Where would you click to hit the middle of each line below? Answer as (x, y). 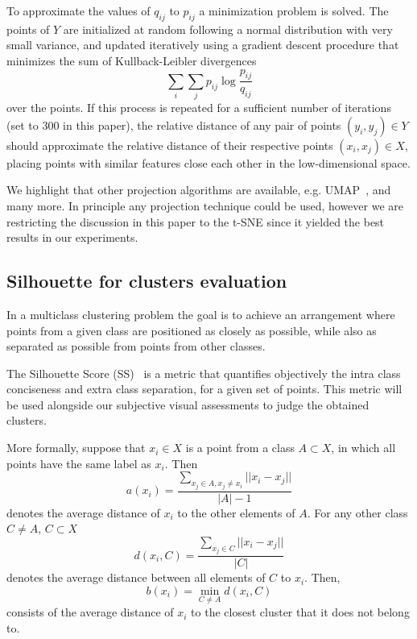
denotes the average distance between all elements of (136, 577)
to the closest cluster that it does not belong (300, 612)
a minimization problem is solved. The (294, 10)
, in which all (363, 448)
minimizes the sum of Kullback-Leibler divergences (132, 60)
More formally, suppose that (76, 448)
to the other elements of (236, 512)
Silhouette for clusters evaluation (147, 281)
